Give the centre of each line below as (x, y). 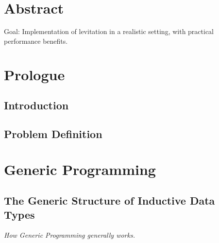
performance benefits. (36, 41)
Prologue (34, 74)
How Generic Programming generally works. (69, 235)
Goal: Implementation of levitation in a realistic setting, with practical (109, 31)
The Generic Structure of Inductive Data (109, 200)
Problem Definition (53, 133)
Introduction (36, 105)
